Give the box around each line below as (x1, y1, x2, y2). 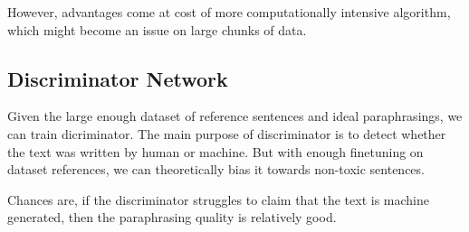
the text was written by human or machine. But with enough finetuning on (7, 142, 424, 161)
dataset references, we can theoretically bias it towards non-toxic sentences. (7, 160, 425, 179)
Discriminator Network (7, 64, 228, 92)
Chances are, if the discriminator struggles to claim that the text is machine (7, 190, 430, 209)
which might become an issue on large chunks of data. (7, 20, 307, 39)
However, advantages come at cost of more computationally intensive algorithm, (7, 3, 451, 21)
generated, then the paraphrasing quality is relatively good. (7, 208, 337, 227)
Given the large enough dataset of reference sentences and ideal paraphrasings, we (7, 107, 463, 125)
